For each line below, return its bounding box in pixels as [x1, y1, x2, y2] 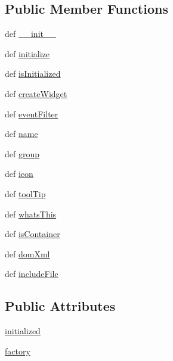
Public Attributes [5, 297, 116, 315]
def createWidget [5, 87, 67, 99]
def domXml [5, 247, 50, 260]
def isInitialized [5, 67, 61, 80]
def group [5, 147, 40, 160]
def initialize [5, 47, 50, 60]
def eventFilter [5, 107, 58, 120]
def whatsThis [5, 207, 57, 220]
